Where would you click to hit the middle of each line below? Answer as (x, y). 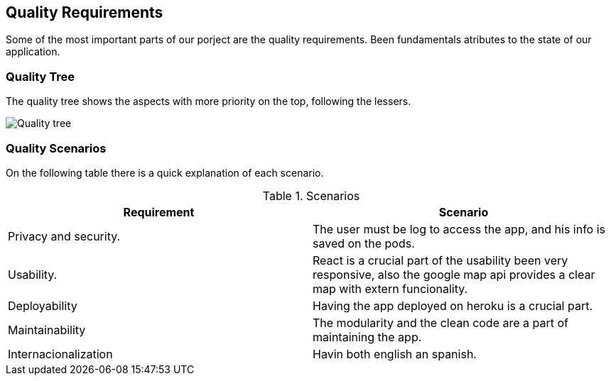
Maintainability (47, 330)
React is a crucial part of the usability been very (440, 260)
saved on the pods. (364, 243)
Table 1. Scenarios (311, 195)
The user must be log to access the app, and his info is (459, 229)
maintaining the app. (367, 337)
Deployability (43, 305)
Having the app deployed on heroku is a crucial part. (453, 305)
